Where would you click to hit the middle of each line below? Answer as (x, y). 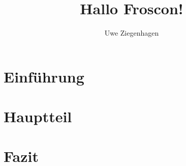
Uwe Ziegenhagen (132, 33)
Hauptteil (38, 116)
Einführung (44, 76)
